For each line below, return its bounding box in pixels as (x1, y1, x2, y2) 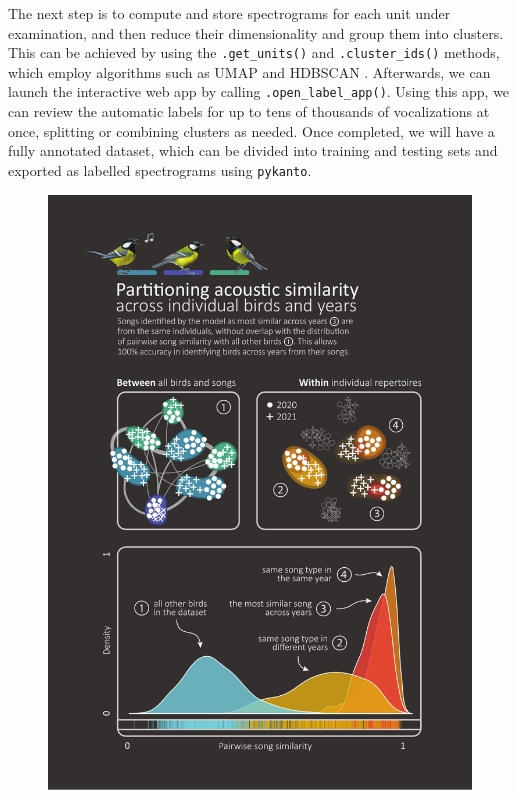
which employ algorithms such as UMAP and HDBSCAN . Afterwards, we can (8, 61, 491, 82)
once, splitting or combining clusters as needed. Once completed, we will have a (8, 120, 495, 141)
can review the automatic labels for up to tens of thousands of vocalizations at (8, 101, 490, 122)
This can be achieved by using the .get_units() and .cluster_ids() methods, (8, 42, 500, 63)
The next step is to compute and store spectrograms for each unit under (8, 3, 451, 23)
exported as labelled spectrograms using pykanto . (8, 159, 312, 180)
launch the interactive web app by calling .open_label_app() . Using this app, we (8, 81, 510, 102)
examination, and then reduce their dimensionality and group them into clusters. (8, 22, 504, 43)
